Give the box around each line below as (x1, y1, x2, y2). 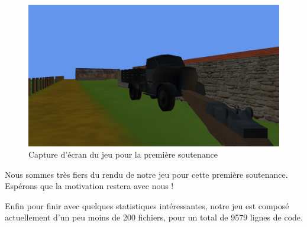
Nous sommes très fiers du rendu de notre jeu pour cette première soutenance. (5, 168, 288, 180)
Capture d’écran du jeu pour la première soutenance (28, 148, 218, 161)
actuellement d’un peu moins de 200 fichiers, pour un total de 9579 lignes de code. (5, 211, 303, 223)
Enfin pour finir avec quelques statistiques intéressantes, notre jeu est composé (5, 199, 289, 212)
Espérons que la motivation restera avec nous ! (5, 180, 174, 192)
